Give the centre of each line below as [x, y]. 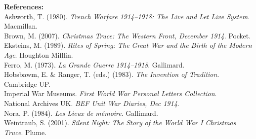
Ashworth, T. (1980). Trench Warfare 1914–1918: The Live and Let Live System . [127, 16]
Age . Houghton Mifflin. [39, 54]
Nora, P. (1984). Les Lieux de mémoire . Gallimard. [81, 113]
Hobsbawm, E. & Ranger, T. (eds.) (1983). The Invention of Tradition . [112, 74]
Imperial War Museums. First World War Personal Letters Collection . [110, 93]
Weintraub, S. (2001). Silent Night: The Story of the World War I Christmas [120, 122]
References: [24, 6]
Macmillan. [21, 26]
